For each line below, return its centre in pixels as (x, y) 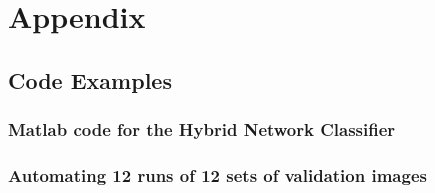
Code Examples (90, 79)
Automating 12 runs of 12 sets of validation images (217, 174)
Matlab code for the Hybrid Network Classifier (202, 129)
